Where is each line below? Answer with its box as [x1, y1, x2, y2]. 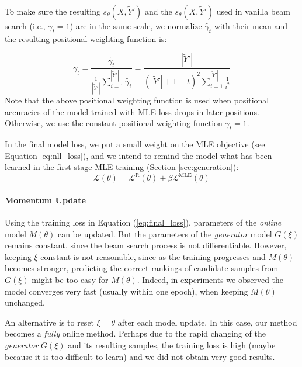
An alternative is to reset [5, 316, 95, 328]
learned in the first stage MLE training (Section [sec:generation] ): [5, 161, 239, 173]
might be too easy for [32, 273, 109, 286]
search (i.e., [5, 20, 46, 32]
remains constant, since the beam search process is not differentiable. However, [5, 239, 287, 251]
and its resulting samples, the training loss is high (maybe [68, 339, 276, 351]
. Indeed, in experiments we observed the [137, 273, 284, 286]
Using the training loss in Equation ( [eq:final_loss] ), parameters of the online [5, 216, 282, 228]
